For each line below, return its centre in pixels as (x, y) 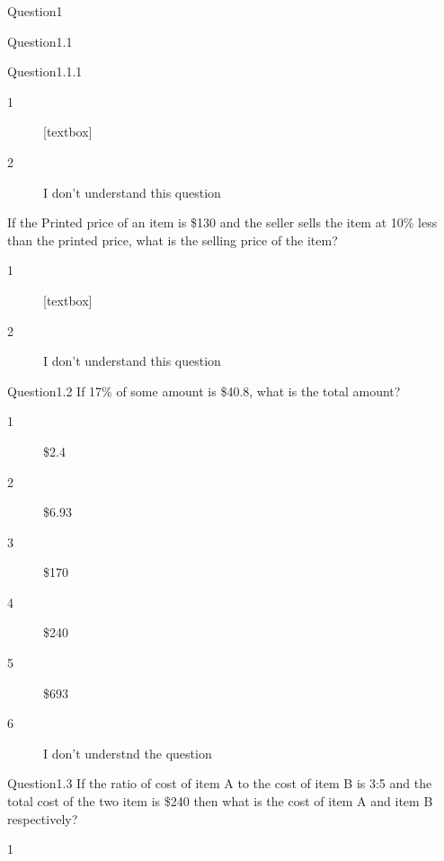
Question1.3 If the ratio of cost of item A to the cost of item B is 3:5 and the (220, 783)
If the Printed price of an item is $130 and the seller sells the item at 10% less (222, 222)
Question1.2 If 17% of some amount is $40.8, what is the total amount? (204, 391)
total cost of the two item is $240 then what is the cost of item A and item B (220, 801)
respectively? (43, 818)
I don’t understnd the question (128, 753)
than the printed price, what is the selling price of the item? (173, 240)
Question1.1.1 (45, 71)
